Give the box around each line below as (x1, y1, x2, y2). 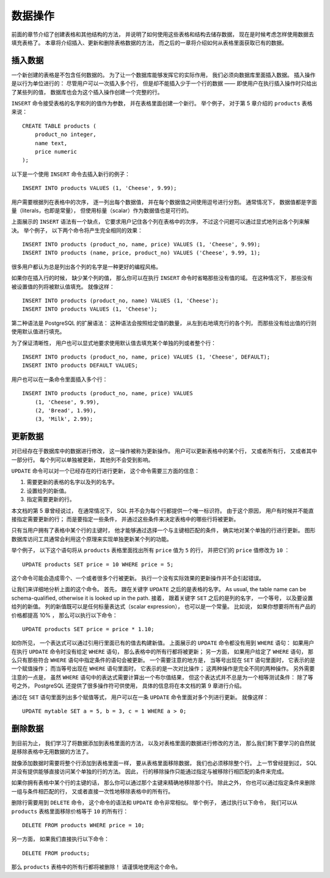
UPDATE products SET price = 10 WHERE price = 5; (22, 561, 174, 568)
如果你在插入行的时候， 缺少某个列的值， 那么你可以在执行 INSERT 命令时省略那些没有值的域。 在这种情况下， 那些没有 (11, 274, 313, 282)
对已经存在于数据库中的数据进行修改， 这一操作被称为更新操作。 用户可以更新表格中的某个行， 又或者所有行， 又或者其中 (11, 447, 317, 455)
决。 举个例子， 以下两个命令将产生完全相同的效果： (11, 227, 143, 234)
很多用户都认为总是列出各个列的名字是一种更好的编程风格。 (11, 263, 161, 270)
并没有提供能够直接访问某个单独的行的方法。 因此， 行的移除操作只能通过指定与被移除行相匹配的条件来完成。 (11, 768, 287, 775)
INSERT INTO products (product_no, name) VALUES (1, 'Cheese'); (22, 297, 219, 305)
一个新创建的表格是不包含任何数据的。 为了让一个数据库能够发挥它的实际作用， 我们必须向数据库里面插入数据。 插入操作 (11, 71, 316, 78)
